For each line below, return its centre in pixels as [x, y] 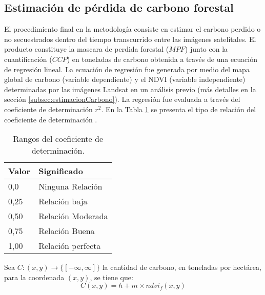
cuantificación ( [28, 59]
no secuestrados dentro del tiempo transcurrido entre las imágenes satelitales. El [130, 39]
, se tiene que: [111, 277]
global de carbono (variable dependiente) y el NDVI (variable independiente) [125, 79]
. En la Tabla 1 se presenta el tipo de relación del [179, 109]
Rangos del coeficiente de [58, 139]
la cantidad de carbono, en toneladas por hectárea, [182, 267]
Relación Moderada [73, 216]
